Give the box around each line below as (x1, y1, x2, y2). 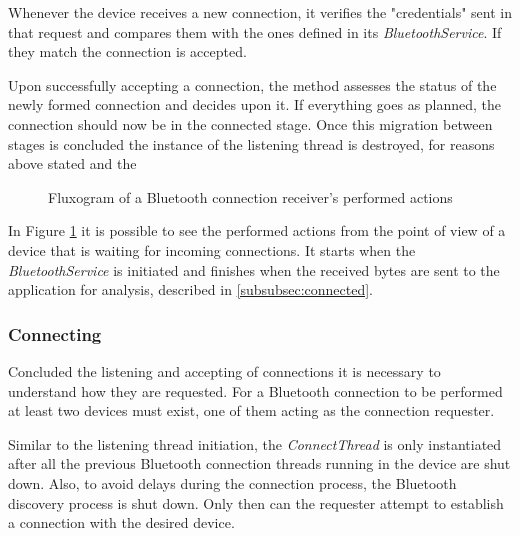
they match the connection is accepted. (8, 41, 247, 62)
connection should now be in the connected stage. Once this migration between (8, 113, 493, 134)
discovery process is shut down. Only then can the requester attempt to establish (8, 492, 504, 513)
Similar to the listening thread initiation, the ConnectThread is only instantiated (8, 433, 502, 454)
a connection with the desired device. (8, 512, 235, 533)
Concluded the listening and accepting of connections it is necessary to (8, 360, 441, 381)
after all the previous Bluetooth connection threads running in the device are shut (8, 453, 511, 474)
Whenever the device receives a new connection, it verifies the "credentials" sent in (8, 2, 512, 22)
